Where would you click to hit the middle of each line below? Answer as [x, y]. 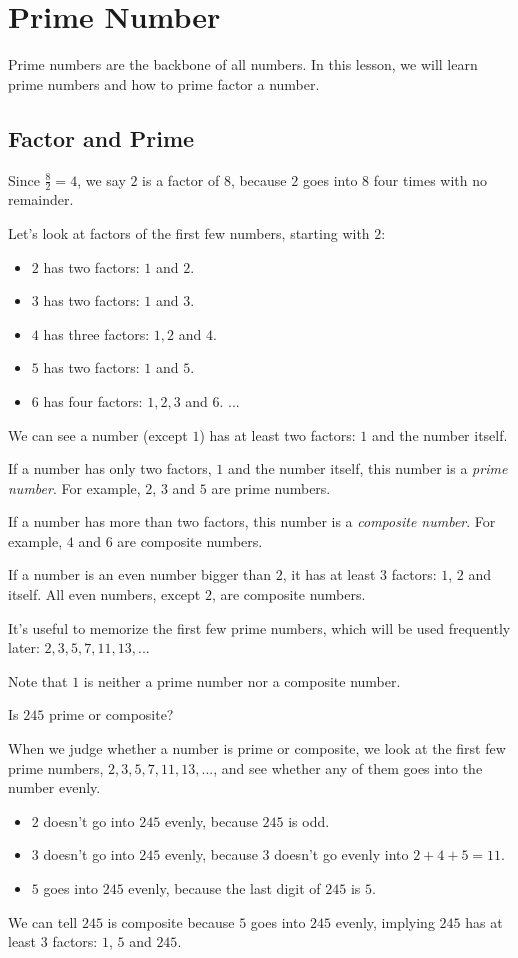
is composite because [171, 921]
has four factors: [93, 400]
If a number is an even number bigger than [140, 574]
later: [24, 647]
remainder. [41, 199]
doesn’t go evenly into [341, 854]
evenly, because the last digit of [224, 888]
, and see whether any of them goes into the [348, 767]
